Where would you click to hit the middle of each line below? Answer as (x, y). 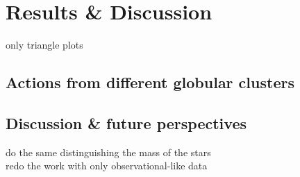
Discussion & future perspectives (126, 123)
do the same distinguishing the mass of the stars (108, 152)
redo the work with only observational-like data (107, 166)
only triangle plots (44, 45)
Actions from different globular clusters (150, 82)
